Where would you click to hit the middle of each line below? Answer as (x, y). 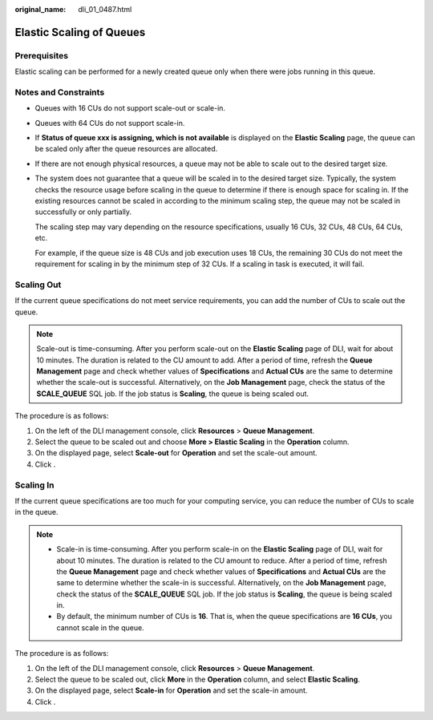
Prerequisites (41, 55)
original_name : (40, 9)
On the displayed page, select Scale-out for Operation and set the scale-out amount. (176, 453)
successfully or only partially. (83, 212)
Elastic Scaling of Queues (80, 32)
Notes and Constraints (60, 92)
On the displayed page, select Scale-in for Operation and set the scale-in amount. (171, 690)
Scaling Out (38, 285)
